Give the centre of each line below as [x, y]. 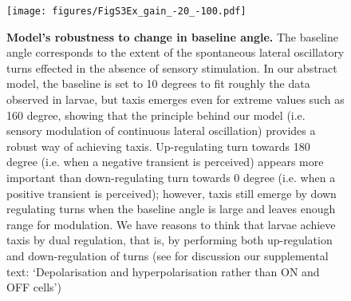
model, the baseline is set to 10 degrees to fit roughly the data [158, 83]
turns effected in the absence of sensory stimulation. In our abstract [172, 67]
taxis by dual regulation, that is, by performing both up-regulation [170, 240]
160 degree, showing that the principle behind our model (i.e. [156, 115]
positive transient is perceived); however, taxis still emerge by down [172, 193]
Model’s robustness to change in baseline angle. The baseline [172, 36]
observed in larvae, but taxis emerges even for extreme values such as [175, 99]
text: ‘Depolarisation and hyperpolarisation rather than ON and [163, 271]
